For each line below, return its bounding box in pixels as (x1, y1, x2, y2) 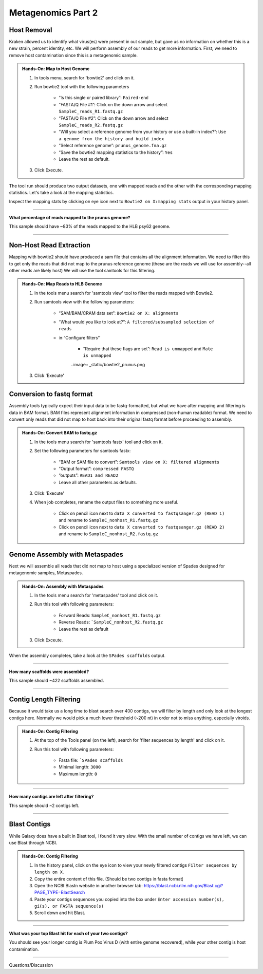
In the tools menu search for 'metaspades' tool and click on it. (34, 592, 158, 599)
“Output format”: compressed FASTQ (58, 466, 134, 471)
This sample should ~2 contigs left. (9, 803, 80, 808)
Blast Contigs (9, 820, 51, 828)
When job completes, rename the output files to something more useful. (34, 499, 179, 505)
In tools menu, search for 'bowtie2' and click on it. (34, 75, 135, 80)
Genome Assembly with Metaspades (9, 550, 124, 559)
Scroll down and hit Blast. (34, 910, 85, 916)
